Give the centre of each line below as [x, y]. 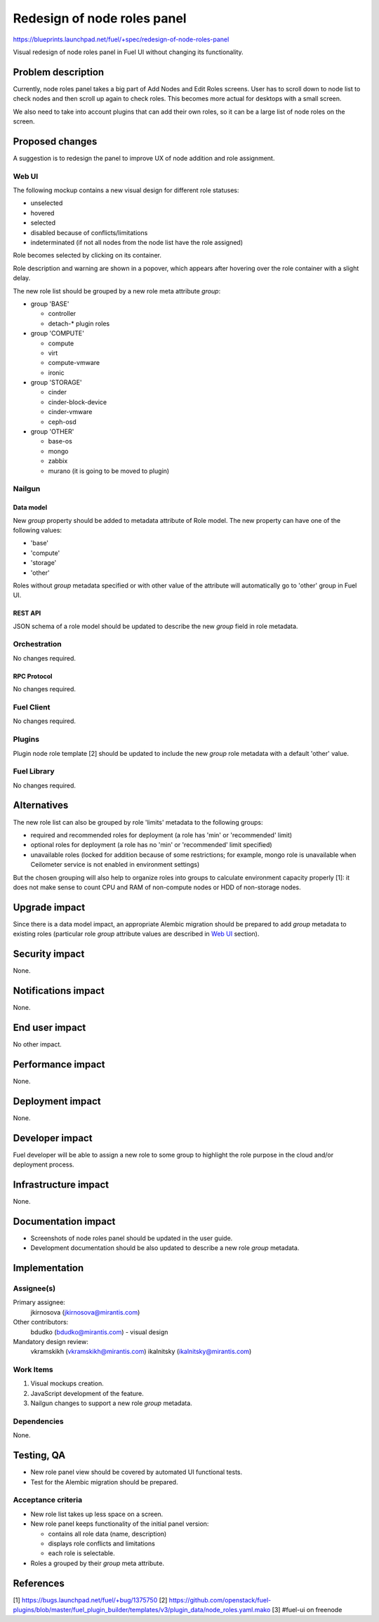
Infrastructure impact [61, 1184]
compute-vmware [74, 363]
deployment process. [44, 1164]
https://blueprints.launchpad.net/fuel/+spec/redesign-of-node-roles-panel [121, 39]
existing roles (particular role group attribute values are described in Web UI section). [136, 934]
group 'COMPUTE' [57, 333]
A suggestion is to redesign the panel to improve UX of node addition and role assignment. [144, 158]
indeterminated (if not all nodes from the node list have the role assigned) [137, 243]
